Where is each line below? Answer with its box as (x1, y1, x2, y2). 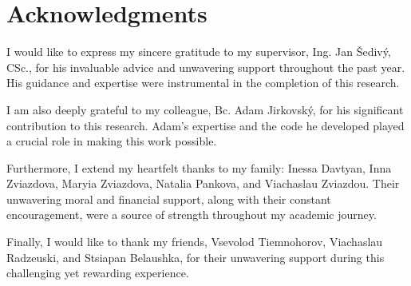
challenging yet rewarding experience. (6, 264, 189, 281)
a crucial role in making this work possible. (6, 133, 217, 149)
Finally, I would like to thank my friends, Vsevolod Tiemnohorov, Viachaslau (6, 233, 383, 250)
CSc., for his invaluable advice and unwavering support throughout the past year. (6, 58, 405, 75)
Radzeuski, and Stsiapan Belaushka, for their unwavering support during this (6, 248, 385, 265)
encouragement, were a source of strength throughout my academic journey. (6, 206, 377, 223)
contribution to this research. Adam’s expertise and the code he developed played (6, 117, 405, 133)
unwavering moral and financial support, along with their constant (6, 190, 331, 207)
